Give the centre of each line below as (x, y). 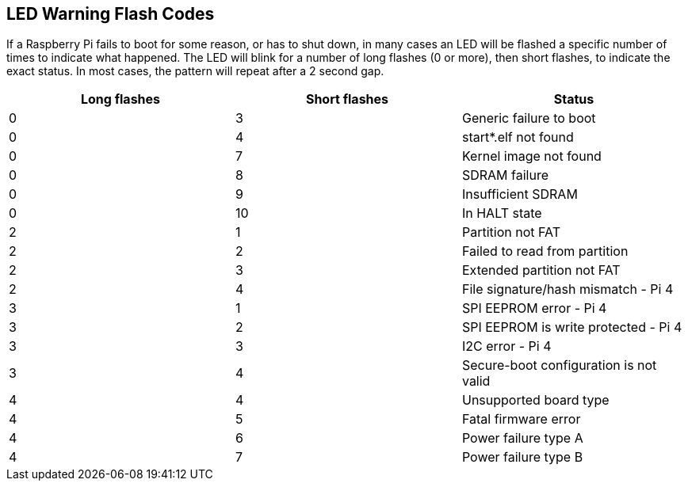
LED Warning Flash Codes (111, 14)
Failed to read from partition (545, 251)
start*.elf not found (518, 137)
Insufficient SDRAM (520, 194)
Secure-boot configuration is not (559, 365)
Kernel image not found (531, 156)
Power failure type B (522, 457)
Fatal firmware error (521, 419)
